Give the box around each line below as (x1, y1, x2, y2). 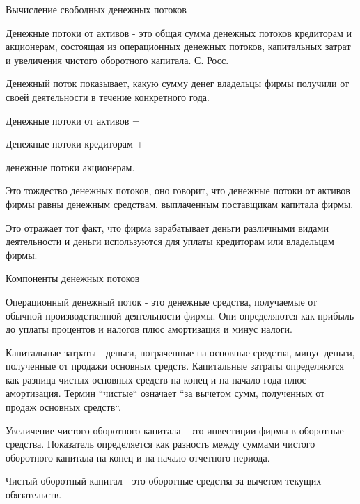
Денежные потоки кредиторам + (6, 136, 144, 151)
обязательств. (6, 487, 62, 502)
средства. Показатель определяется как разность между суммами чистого (6, 436, 315, 451)
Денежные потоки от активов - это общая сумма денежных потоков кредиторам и (6, 25, 352, 40)
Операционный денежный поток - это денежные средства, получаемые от (6, 294, 318, 308)
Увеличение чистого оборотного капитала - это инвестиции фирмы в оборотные (6, 423, 344, 437)
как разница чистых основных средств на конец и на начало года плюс (6, 372, 306, 386)
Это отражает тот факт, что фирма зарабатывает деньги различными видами (6, 220, 329, 235)
